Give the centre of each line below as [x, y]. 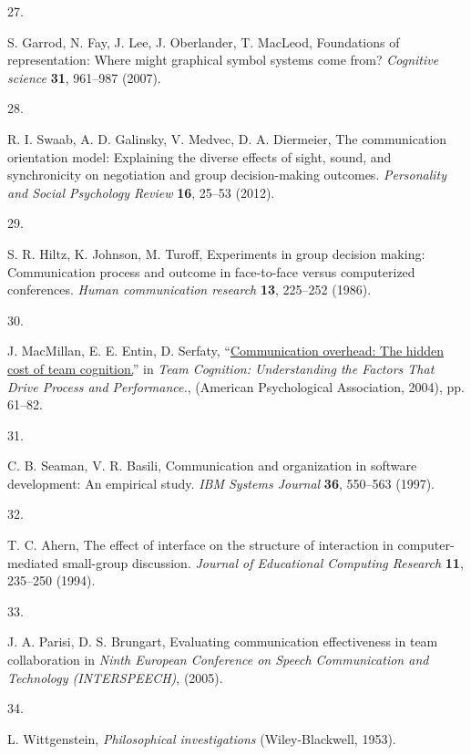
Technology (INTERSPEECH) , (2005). [115, 677]
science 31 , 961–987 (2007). [84, 77]
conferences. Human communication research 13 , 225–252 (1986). [189, 290]
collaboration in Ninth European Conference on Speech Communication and [218, 660]
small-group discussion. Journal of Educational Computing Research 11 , [263, 562]
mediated [33, 562]
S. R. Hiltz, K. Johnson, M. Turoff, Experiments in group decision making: [216, 253]
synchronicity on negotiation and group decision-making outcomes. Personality [227, 175]
